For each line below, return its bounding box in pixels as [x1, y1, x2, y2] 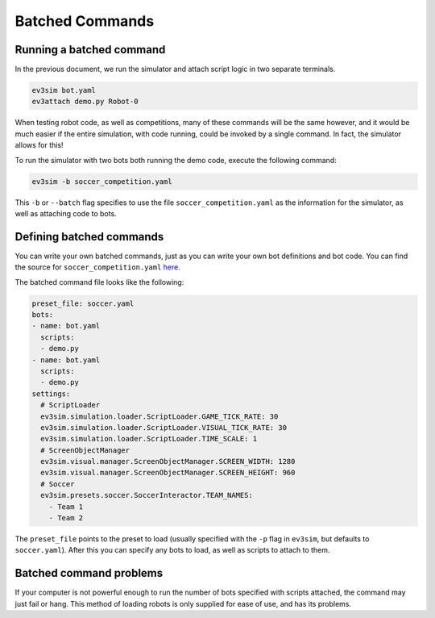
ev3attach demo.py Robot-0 [31, 97, 139, 106]
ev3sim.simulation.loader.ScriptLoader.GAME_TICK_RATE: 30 [40, 411, 279, 421]
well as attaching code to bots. [14, 208, 117, 218]
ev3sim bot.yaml [31, 86, 97, 95]
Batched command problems [14, 566, 164, 580]
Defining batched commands [14, 230, 164, 244]
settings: [31, 389, 71, 399]
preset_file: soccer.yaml [31, 299, 135, 308]
